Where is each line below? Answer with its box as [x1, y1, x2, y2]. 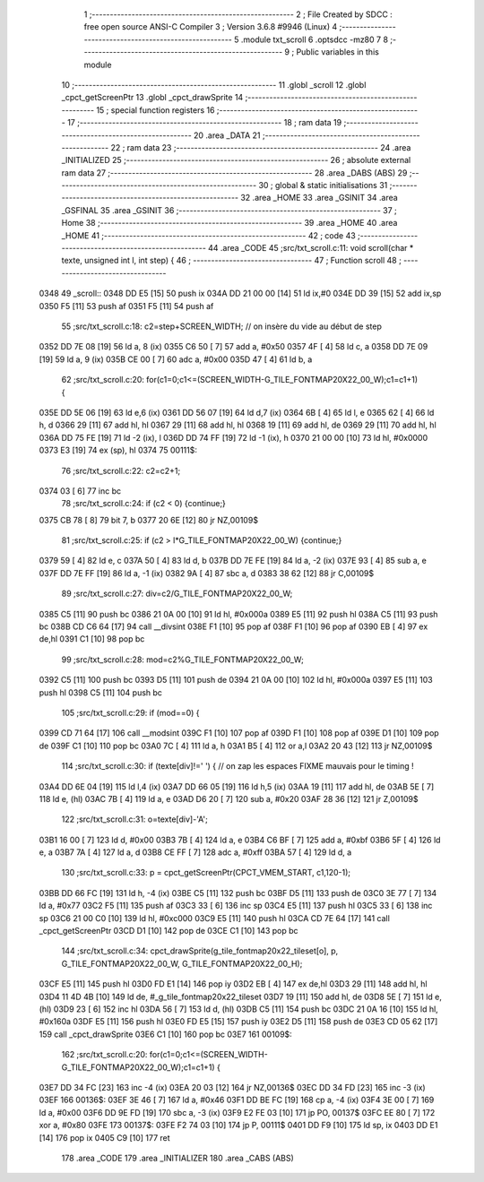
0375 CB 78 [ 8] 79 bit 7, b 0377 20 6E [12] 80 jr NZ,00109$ [39, 514, 259, 525]
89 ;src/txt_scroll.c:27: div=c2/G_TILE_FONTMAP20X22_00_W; [61, 588, 293, 600]
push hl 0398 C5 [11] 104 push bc [39, 686, 163, 698]
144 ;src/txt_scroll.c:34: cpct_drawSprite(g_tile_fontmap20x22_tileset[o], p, [61, 945, 339, 956]
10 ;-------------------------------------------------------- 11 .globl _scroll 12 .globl [61, 79, 367, 90]
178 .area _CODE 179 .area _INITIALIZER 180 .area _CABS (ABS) [61, 1152, 295, 1163]
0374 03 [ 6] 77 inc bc [39, 485, 121, 496]
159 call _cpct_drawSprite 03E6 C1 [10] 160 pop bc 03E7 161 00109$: [39, 1029, 293, 1040]
